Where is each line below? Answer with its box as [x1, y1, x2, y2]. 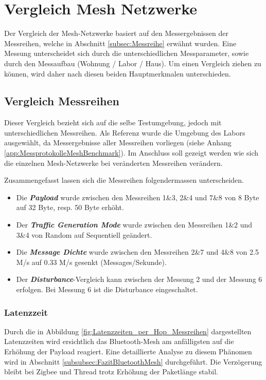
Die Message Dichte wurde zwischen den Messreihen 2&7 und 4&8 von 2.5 [16, 246, 259, 257]
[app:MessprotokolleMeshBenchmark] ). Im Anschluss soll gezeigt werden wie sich [4, 147, 258, 158]
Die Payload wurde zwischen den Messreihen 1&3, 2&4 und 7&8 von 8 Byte [16, 192, 259, 202]
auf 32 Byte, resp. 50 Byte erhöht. [16, 202, 124, 213]
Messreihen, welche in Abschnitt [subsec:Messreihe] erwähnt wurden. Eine [4, 37, 237, 48]
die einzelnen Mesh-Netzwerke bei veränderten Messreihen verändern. [4, 157, 223, 168]
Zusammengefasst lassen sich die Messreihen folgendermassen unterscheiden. [4, 175, 244, 185]
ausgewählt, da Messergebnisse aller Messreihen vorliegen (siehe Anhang [4, 137, 232, 148]
